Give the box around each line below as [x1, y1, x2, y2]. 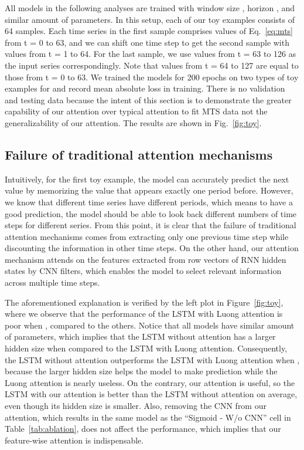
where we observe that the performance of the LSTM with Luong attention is [5, 307, 283, 320]
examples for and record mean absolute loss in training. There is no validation [5, 82, 285, 94]
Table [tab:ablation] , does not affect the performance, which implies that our [5, 422, 281, 435]
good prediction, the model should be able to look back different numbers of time [5, 207, 297, 219]
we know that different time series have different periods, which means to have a [5, 195, 293, 208]
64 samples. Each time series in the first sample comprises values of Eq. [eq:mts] [5, 25, 293, 37]
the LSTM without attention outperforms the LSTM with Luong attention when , [5, 353, 300, 366]
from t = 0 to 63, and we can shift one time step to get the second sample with [5, 36, 289, 48]
